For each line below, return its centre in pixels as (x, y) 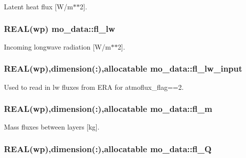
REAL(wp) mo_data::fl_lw (60, 28)
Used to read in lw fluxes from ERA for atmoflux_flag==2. (94, 87)
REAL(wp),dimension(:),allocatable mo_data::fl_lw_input (123, 68)
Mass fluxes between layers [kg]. (52, 127)
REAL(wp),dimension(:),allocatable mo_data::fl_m (108, 109)
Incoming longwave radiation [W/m (57, 46)
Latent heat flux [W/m (39, 6)
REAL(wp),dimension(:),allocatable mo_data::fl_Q (108, 148)
